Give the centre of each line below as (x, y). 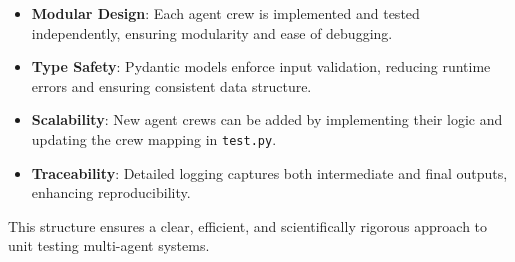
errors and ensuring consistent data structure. (171, 85)
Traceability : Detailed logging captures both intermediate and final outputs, (269, 172)
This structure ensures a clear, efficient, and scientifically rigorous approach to (248, 225)
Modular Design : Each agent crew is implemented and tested (225, 13)
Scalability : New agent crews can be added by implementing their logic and (267, 119)
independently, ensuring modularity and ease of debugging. (212, 32)
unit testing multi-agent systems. (109, 245)
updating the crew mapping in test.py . (154, 138)
